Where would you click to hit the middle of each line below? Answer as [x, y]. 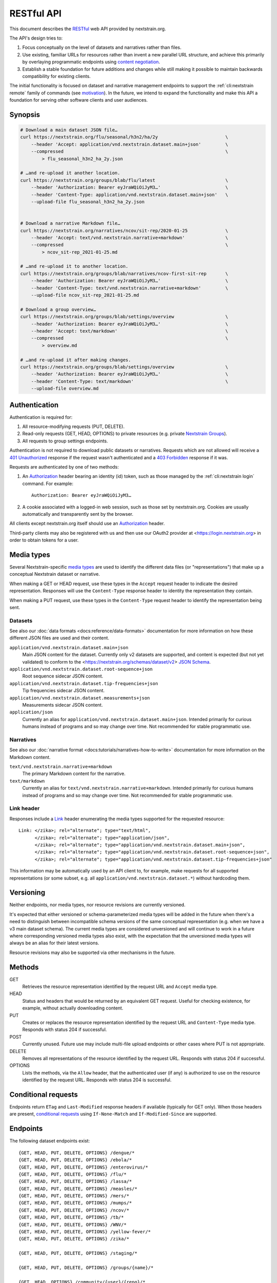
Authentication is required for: [41, 417]
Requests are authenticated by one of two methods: [64, 466]
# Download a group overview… [58, 309]
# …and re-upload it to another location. [74, 266]
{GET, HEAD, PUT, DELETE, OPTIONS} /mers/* [74, 1196]
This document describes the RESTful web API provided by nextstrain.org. [88, 29]
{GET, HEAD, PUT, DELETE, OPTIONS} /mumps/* [76, 1203]
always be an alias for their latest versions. [54, 943]
